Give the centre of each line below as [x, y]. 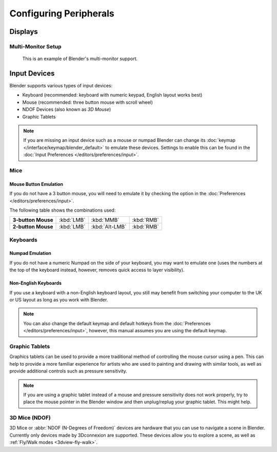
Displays [24, 32]
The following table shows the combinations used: [63, 210]
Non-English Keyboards [35, 283]
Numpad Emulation [30, 253]
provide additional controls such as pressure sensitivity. [68, 371]
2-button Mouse [33, 227]
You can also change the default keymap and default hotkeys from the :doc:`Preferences [117, 323]
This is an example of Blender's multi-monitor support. [80, 59]
